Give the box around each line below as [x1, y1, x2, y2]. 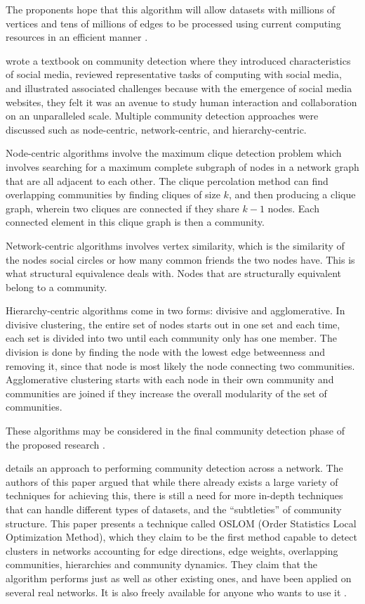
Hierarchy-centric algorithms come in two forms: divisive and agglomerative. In [6, 303, 345, 318]
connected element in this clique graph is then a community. [6, 214, 265, 229]
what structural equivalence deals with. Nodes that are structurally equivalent [6, 266, 342, 281]
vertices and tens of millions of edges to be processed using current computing [6, 15, 341, 30]
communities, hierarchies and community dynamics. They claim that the [6, 557, 318, 572]
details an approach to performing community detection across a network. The [6, 461, 343, 475]
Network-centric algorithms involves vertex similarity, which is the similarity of [6, 238, 345, 252]
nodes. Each [267, 200, 319, 215]
